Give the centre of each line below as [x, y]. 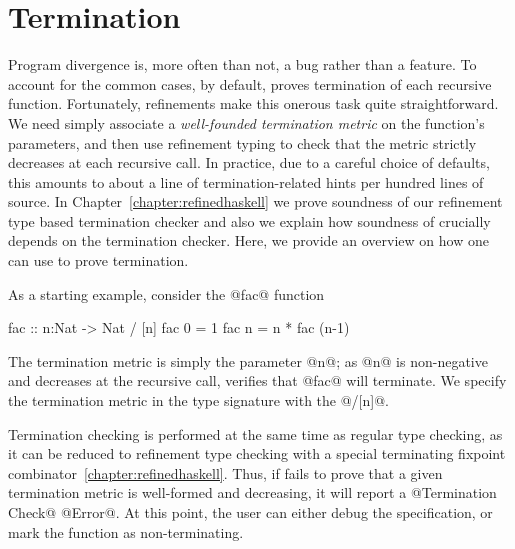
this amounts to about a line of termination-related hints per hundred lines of [246, 181]
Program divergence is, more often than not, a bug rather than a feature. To [242, 64]
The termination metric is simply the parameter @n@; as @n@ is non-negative [248, 360]
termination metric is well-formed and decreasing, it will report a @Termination [252, 492]
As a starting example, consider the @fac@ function [166, 293]
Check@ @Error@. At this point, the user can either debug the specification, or [250, 512]
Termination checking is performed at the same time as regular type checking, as [255, 433]
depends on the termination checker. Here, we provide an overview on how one [248, 240]
